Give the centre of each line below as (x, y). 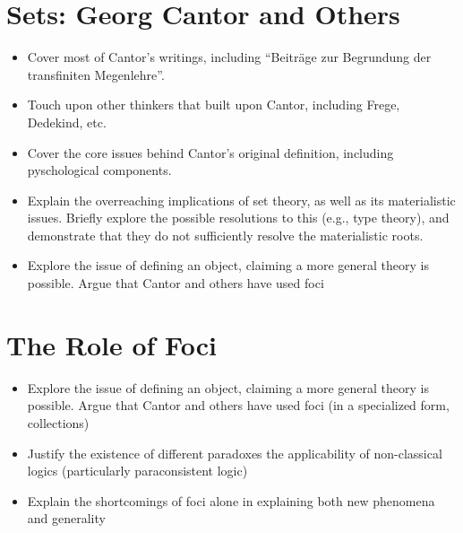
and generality (66, 518)
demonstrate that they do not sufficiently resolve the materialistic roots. (225, 235)
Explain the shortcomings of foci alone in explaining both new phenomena (231, 500)
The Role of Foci (111, 344)
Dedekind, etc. (67, 122)
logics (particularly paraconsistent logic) (137, 471)
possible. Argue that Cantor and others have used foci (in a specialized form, (238, 405)
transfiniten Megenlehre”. (96, 74)
